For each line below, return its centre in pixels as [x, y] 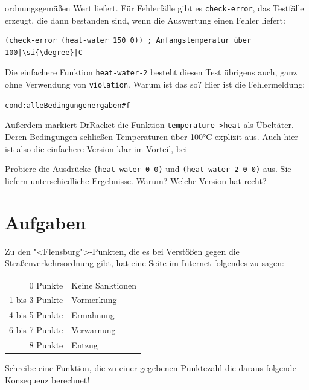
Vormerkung [94, 300]
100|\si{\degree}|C [44, 52]
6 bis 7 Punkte [36, 330]
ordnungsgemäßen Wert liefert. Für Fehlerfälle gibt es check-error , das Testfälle [154, 8]
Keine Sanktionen [104, 285]
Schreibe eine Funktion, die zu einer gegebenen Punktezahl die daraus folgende [151, 368]
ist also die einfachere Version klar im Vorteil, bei [96, 148]
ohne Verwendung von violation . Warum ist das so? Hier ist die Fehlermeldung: [155, 84]
